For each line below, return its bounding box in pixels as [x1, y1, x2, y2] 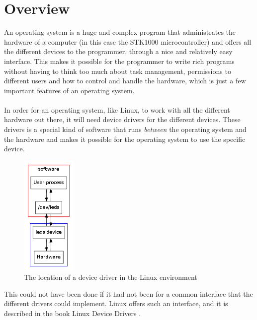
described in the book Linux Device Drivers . [4, 308, 141, 319]
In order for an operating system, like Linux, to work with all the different [4, 104, 230, 115]
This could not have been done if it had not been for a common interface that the [4, 288, 253, 299]
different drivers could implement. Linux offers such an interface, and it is [4, 298, 228, 309]
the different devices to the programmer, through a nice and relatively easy [4, 46, 233, 57]
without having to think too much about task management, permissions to [4, 65, 231, 76]
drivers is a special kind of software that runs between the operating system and [4, 124, 247, 134]
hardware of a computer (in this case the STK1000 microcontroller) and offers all [4, 36, 252, 47]
